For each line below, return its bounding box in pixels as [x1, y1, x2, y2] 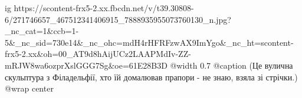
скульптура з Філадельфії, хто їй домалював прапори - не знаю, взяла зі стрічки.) [5, 70, 298, 83]
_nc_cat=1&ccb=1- [5, 25, 79, 37]
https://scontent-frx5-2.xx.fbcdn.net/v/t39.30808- [14, 2, 194, 13]
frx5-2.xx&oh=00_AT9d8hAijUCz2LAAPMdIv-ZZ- [5, 48, 191, 60]
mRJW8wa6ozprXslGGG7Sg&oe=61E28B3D [5, 59, 168, 71]
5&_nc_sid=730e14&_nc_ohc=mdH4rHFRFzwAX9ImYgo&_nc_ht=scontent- [5, 36, 294, 48]
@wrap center [5, 82, 54, 94]
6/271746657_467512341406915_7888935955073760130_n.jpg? [5, 13, 231, 25]
